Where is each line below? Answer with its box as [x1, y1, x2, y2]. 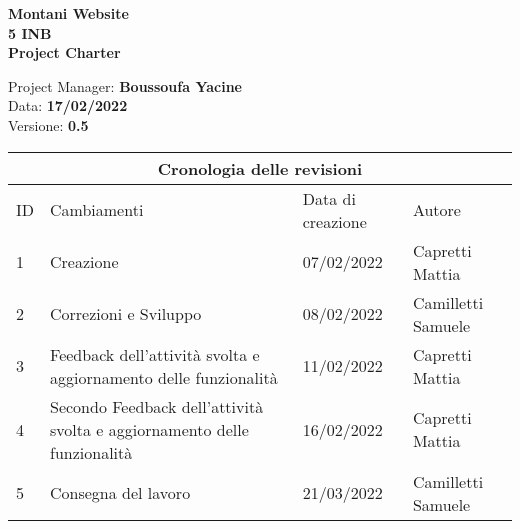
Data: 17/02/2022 [8, 95, 128, 116]
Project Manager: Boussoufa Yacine [8, 75, 242, 96]
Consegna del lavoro [50, 481, 191, 505]
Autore [412, 198, 461, 222]
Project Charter [8, 42, 121, 63]
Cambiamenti [50, 198, 144, 222]
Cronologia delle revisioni [157, 156, 363, 180]
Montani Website [8, 3, 129, 23]
